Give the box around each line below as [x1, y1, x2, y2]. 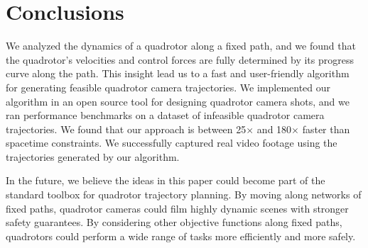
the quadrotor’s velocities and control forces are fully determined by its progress [6, 52, 354, 67]
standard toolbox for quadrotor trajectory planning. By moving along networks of [6, 187, 362, 202]
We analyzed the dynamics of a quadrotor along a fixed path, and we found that [6, 38, 356, 53]
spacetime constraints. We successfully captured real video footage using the [6, 135, 337, 150]
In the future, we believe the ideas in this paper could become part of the [6, 173, 325, 188]
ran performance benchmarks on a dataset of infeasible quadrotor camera [6, 108, 325, 123]
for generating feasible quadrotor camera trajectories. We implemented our [6, 79, 331, 94]
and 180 [256, 121, 292, 136]
